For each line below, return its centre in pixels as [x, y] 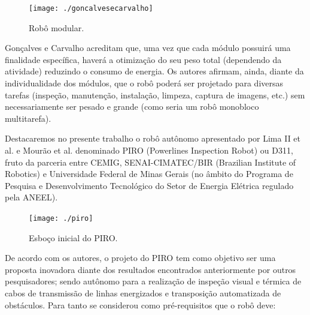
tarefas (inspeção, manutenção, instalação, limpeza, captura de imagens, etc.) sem [155, 94]
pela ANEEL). [31, 197]
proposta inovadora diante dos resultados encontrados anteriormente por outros [151, 269]
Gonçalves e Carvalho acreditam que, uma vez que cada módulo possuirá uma [148, 48]
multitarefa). [28, 118]
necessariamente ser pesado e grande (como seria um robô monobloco [132, 106]
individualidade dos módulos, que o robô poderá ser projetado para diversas [144, 83]
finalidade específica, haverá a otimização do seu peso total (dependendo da [143, 59]
